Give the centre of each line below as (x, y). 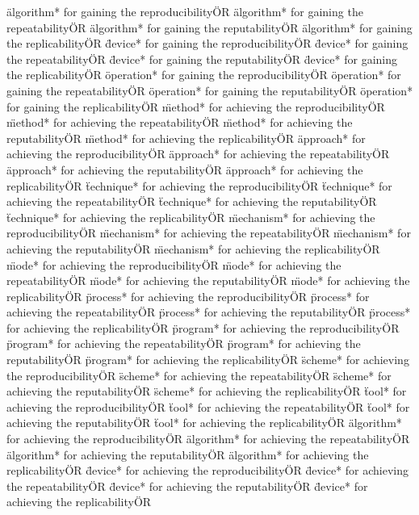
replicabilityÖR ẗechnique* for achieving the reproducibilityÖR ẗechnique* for (199, 185)
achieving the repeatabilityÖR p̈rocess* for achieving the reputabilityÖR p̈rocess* (209, 312)
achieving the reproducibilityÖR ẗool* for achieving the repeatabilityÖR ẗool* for (208, 406)
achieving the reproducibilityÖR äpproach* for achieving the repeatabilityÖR (198, 154)
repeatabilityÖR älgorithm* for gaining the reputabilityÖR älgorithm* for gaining (209, 27)
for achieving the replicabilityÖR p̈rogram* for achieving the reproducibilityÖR (203, 327)
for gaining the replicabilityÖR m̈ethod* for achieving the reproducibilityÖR (196, 106)
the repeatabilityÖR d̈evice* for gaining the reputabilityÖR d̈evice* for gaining (202, 59)
